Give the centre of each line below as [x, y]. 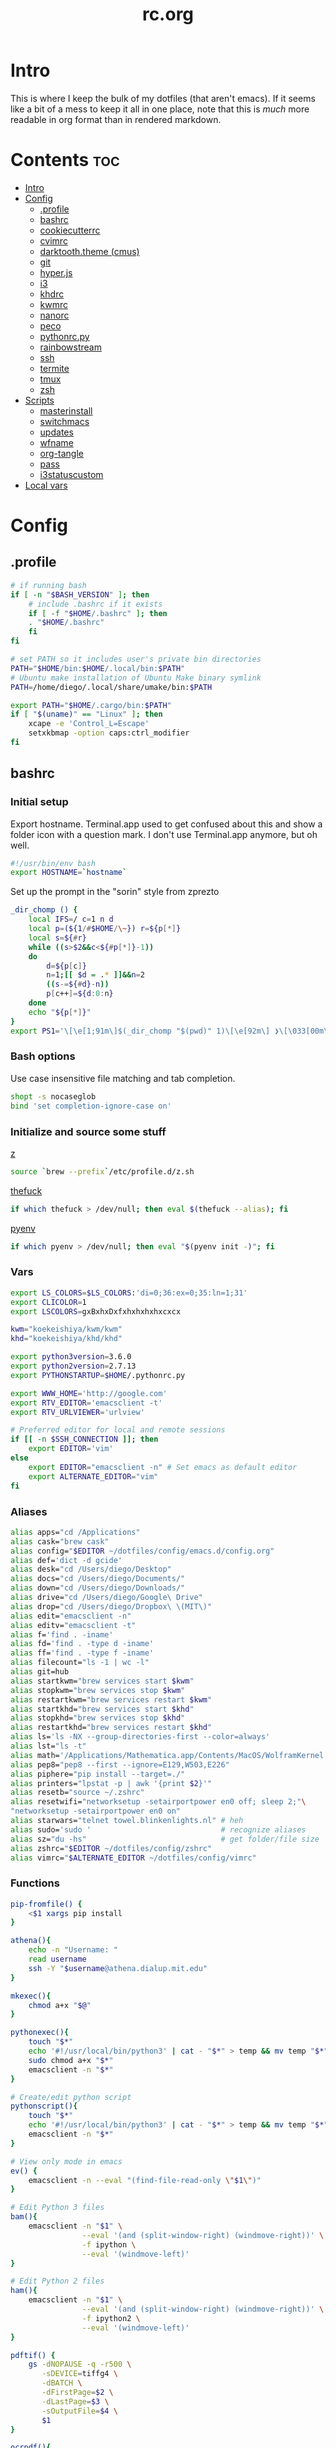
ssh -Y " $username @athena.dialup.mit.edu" [118, 1968]
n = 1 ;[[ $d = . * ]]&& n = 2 [95, 975]
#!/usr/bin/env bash [53, 863]
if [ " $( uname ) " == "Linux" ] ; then [86, 714]
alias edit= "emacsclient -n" [71, 1616]
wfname [56, 442]
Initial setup [39, 802]
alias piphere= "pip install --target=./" [98, 1774]
